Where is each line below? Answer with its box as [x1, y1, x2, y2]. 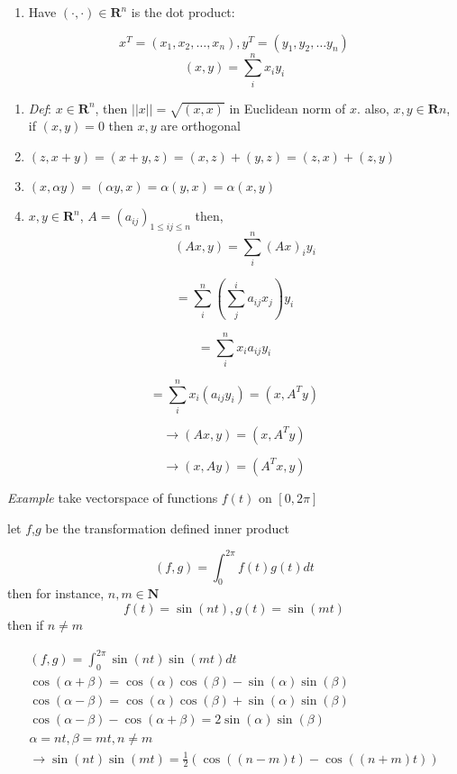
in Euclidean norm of [229, 98, 346, 117]
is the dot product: [131, 3, 235, 21]
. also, [357, 98, 389, 117]
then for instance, [7, 584, 105, 603]
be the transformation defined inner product [45, 518, 289, 537]
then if [7, 615, 44, 634]
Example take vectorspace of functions [7, 487, 218, 506]
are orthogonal [160, 116, 241, 135]
